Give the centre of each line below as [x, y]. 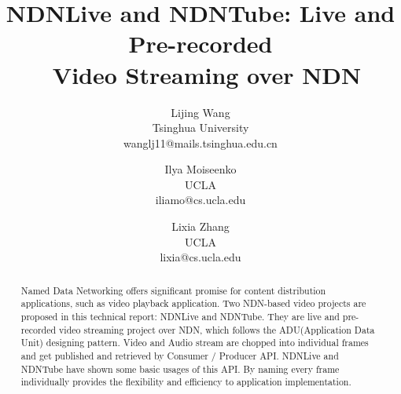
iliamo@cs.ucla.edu [200, 200]
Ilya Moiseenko [200, 169]
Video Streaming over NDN [207, 74]
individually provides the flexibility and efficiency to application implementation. [186, 382]
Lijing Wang [200, 112]
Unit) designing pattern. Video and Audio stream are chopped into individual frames [195, 343]
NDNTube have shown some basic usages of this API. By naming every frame [180, 368]
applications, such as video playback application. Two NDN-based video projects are [193, 303]
